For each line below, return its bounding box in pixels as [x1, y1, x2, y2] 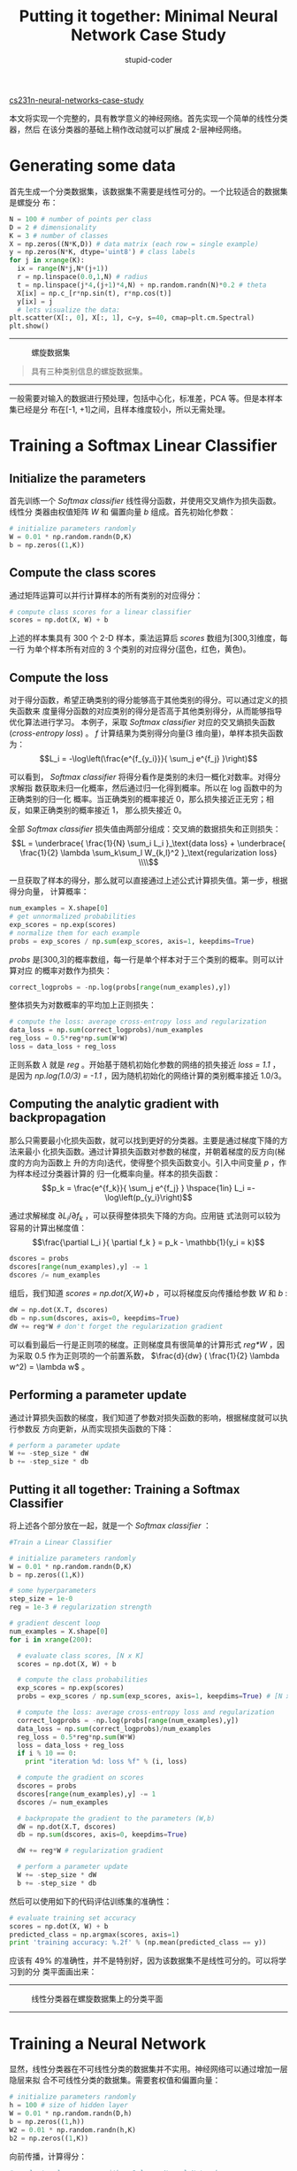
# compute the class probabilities [17, 1675, 148, 1684]
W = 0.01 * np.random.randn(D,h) [9, 2109, 133, 2118]
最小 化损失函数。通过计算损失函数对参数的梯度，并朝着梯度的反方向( [24, 1146, 278, 1156]
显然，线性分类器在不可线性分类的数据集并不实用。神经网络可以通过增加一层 [9, 2064, 288, 2074]
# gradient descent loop [9, 1619, 101, 1628]
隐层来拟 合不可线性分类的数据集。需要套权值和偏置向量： [9, 2074, 221, 2086]
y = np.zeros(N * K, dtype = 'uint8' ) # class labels [9, 248, 196, 257]
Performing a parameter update [9, 1387, 187, 1402]
